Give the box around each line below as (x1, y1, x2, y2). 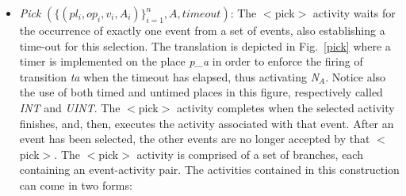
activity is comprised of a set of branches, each (136, 145, 363, 162)
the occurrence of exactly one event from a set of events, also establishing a (19, 22, 385, 38)
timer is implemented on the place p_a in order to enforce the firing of (19, 53, 363, 70)
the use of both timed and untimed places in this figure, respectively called (19, 84, 383, 100)
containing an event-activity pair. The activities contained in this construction (19, 161, 400, 178)
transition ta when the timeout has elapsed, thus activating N (19, 68, 320, 85)
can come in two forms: (19, 176, 132, 193)
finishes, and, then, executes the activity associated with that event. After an (19, 115, 394, 131)
